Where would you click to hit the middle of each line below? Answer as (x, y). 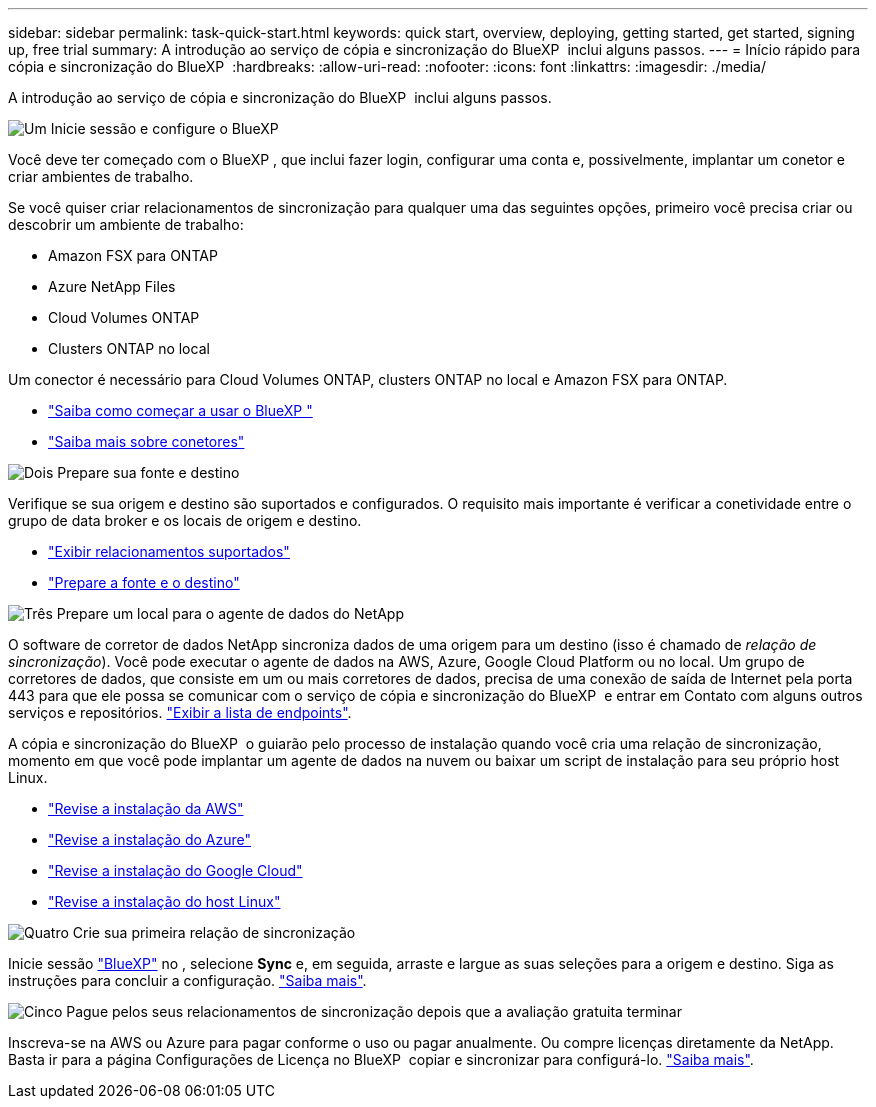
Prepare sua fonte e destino (148, 472)
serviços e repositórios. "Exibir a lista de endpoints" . (180, 712)
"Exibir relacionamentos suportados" (169, 551)
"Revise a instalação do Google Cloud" (175, 870)
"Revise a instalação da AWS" (146, 808)
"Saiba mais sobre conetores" (146, 441)
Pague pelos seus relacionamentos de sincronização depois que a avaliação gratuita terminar (374, 1011)
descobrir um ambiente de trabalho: (126, 224)
